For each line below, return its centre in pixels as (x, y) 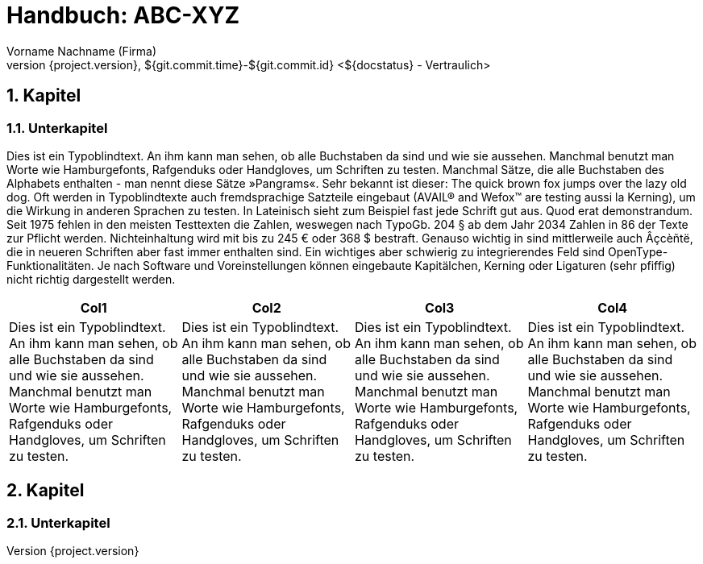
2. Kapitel (46, 491)
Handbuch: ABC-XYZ (123, 15)
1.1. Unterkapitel (57, 128)
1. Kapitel (44, 96)
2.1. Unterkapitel (58, 523)
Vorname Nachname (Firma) (81, 51)
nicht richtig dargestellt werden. (91, 279)
